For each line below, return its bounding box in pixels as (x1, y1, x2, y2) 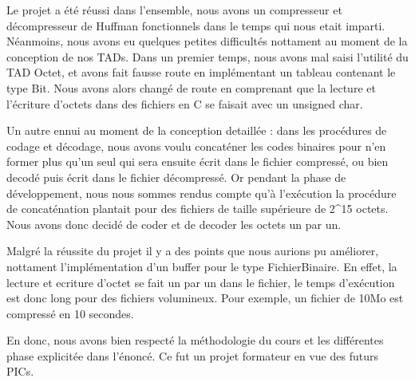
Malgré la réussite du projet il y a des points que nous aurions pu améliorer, (6, 242, 379, 259)
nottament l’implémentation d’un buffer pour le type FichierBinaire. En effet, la (6, 258, 397, 274)
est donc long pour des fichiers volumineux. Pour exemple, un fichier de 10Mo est (6, 289, 404, 306)
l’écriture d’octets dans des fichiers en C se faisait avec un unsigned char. (6, 95, 363, 112)
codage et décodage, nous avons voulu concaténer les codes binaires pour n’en (6, 137, 386, 154)
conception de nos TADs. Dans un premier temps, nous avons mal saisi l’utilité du (6, 48, 409, 65)
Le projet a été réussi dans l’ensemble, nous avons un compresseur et (6, 2, 342, 18)
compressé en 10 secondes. (6, 305, 134, 321)
